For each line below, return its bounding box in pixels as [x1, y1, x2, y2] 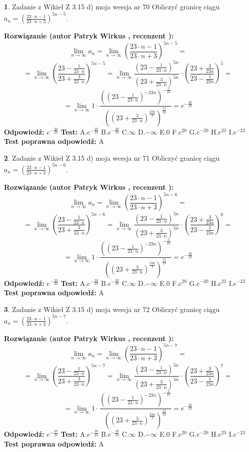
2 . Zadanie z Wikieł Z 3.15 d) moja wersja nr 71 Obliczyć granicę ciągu [4, 152, 220, 163]
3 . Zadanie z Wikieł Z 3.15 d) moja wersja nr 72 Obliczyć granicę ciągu [4, 304, 220, 314]
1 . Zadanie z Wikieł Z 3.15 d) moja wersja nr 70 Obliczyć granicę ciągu [4, 1, 220, 11]
